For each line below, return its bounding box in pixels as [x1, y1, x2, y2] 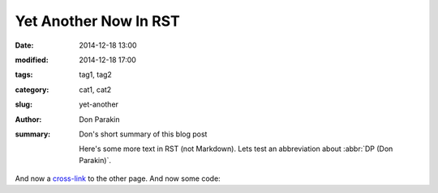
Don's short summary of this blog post [79, 129, 208, 139]
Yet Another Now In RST [15, 12, 180, 30]
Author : [15, 114, 42, 124]
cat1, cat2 [79, 85, 112, 94]
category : [15, 85, 49, 94]
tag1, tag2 [79, 69, 113, 80]
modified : [15, 55, 49, 65]
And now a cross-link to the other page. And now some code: [15, 174, 221, 183]
